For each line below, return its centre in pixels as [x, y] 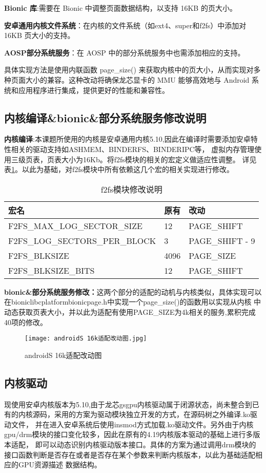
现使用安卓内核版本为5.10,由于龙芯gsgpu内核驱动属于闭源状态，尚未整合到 [128, 404]
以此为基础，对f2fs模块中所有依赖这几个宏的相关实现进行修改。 [128, 169]
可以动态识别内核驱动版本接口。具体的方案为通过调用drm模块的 [149, 444]
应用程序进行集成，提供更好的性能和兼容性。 [94, 90]
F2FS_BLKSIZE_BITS [52, 270]
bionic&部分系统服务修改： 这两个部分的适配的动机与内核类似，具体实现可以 [133, 291]
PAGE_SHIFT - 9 [222, 240]
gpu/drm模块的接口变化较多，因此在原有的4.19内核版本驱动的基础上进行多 [129, 434]
